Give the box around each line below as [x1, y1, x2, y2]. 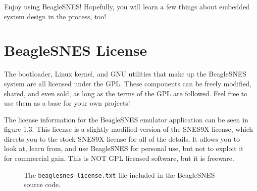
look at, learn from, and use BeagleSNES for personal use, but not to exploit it [4, 143, 244, 153]
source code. [24, 179, 61, 190]
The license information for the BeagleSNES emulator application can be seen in [4, 114, 248, 124]
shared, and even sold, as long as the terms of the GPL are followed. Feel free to [4, 88, 248, 98]
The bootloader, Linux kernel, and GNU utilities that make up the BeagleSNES [4, 69, 247, 79]
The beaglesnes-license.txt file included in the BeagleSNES [24, 169, 215, 180]
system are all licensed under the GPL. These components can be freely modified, [4, 78, 252, 88]
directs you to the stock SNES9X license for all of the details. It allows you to [4, 133, 240, 144]
